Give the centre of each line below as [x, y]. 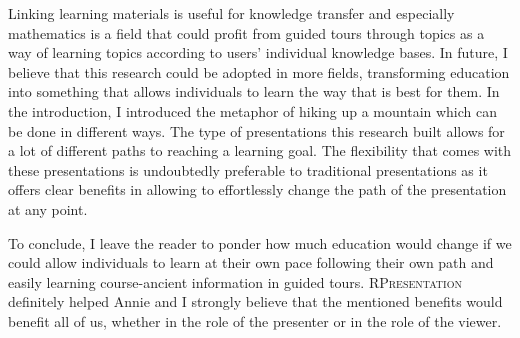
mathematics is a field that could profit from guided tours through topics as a [246, 32]
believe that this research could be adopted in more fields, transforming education [259, 71]
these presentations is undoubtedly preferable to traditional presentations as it [248, 169]
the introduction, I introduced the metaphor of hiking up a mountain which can [253, 110]
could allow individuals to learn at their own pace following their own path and [251, 262]
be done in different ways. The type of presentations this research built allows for [256, 130]
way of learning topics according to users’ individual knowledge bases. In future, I [258, 52]
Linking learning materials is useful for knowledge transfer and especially [231, 13]
